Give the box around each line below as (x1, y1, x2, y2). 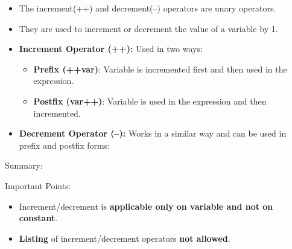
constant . (19, 212, 58, 224)
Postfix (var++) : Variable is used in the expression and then (33, 94, 267, 107)
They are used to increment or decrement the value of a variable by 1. (19, 22, 278, 34)
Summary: (5, 159, 43, 172)
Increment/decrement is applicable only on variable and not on (19, 199, 273, 212)
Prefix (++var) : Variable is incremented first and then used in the (33, 62, 287, 75)
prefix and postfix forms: (19, 138, 110, 151)
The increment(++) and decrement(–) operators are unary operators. (19, 2, 276, 14)
